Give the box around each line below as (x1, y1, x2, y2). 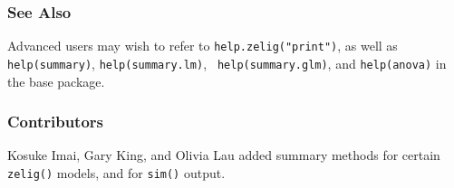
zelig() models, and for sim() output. (7, 163, 226, 182)
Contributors (7, 110, 104, 133)
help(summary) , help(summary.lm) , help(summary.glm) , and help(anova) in (7, 53, 447, 72)
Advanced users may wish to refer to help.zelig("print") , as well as (7, 36, 398, 55)
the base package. (7, 71, 105, 90)
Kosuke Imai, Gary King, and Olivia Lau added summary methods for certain (7, 146, 440, 164)
